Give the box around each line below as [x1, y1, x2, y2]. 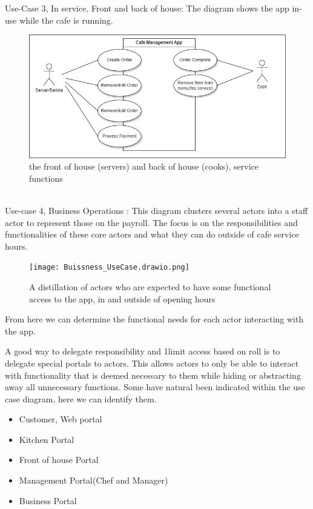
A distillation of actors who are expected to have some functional [29, 280, 271, 293]
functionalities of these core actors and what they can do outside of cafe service [5, 228, 299, 241]
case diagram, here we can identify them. [5, 392, 157, 405]
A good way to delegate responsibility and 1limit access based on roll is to [5, 345, 280, 358]
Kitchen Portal [19, 433, 74, 445]
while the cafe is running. [19, 13, 113, 26]
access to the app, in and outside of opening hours [29, 292, 216, 305]
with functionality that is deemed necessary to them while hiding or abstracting [5, 368, 301, 381]
